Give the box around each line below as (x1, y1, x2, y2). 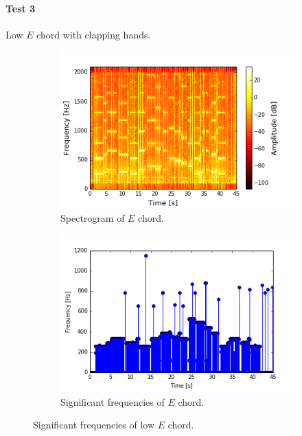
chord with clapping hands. (36, 27, 151, 41)
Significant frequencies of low (33, 417, 155, 432)
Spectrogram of (60, 211, 125, 225)
